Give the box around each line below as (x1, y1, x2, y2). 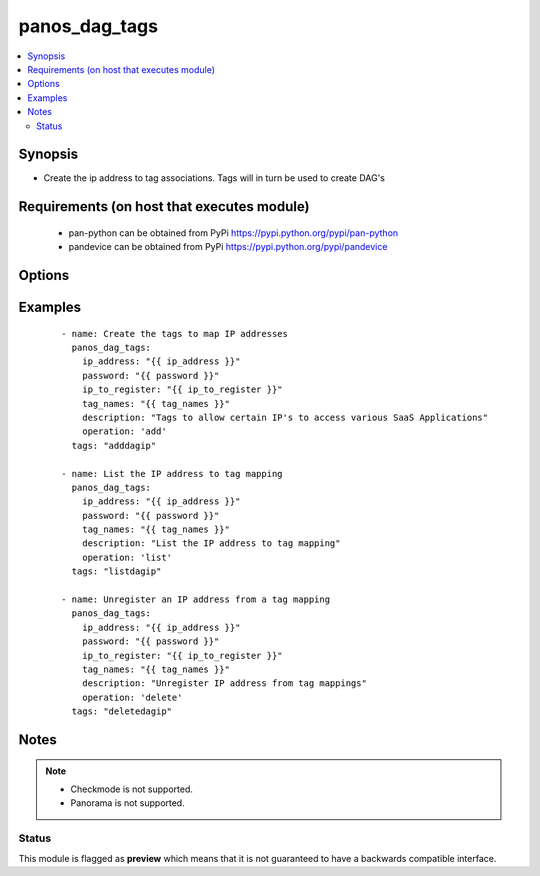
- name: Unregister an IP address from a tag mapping (61, 594, 330, 605)
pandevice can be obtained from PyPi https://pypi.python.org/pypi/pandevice (68, 241, 388, 253)
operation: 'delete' (81, 691, 183, 703)
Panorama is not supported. (70, 797, 185, 809)
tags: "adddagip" (71, 440, 157, 451)
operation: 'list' (81, 551, 173, 563)
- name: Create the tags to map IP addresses (61, 328, 289, 339)
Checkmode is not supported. (70, 783, 194, 795)
